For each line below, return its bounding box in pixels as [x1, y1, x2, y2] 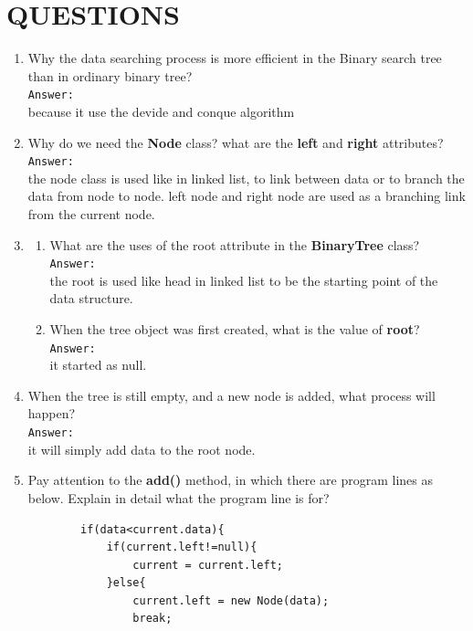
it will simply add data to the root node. [27, 439, 256, 458]
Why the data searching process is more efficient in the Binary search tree [27, 48, 442, 68]
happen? [27, 404, 76, 423]
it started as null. [49, 355, 147, 374]
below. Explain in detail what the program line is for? [27, 488, 330, 507]
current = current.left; [132, 558, 283, 572]
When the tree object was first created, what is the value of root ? [49, 320, 420, 339]
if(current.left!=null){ [106, 541, 258, 554]
